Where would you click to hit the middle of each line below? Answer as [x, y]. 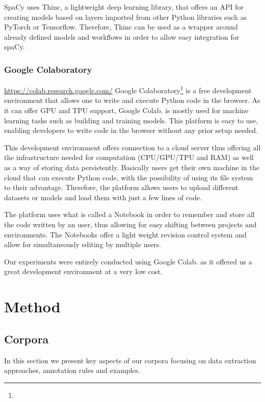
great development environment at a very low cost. [83, 271]
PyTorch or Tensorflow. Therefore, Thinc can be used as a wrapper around [121, 27]
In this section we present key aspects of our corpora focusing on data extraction [130, 360]
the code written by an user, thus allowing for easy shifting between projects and [130, 224]
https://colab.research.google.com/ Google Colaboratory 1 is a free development [128, 89]
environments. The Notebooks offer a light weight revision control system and [125, 234]
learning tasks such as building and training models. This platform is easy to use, [131, 120]
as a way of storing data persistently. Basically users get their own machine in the [132, 167]
